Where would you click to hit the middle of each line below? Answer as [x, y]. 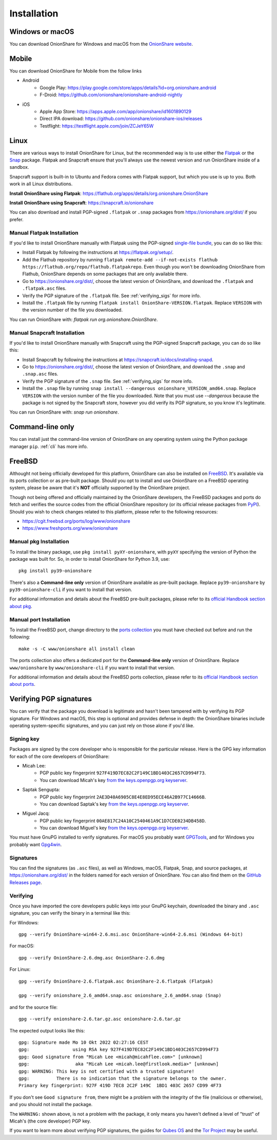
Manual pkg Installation [39, 542]
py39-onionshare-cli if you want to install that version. [71, 590]
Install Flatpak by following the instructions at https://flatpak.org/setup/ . [98, 253]
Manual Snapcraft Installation [47, 333]
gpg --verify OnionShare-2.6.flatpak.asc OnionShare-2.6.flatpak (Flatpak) [116, 981]
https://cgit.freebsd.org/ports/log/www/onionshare [76, 521]
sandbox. [19, 167]
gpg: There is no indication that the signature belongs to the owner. [123, 1078]
